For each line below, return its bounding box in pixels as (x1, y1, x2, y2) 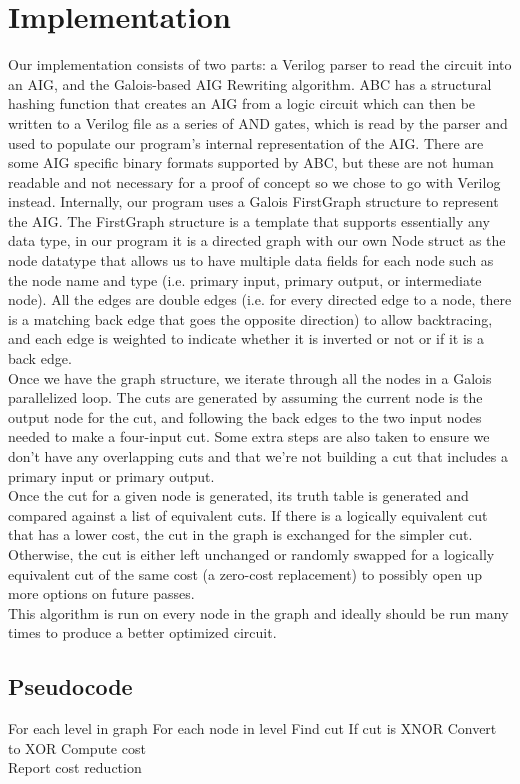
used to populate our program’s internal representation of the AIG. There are (8, 132, 484, 153)
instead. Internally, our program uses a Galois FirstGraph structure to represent (8, 191, 499, 212)
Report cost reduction (8, 757, 142, 778)
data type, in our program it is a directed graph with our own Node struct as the (8, 230, 506, 251)
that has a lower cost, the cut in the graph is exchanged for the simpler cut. (8, 524, 473, 545)
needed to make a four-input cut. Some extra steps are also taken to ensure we (8, 426, 490, 447)
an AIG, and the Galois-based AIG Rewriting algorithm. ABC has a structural (8, 73, 492, 94)
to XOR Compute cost (8, 737, 146, 758)
